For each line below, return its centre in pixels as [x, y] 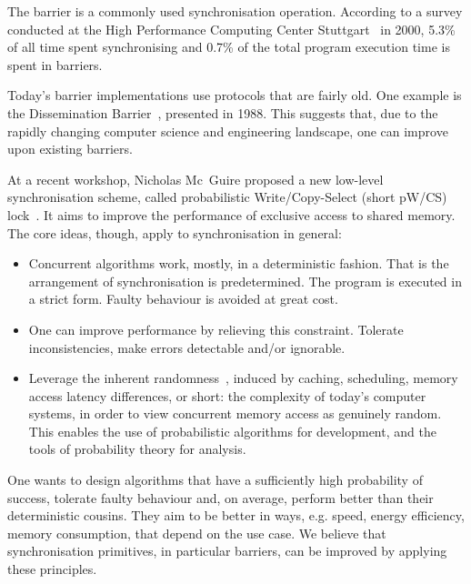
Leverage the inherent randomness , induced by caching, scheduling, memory [243, 378]
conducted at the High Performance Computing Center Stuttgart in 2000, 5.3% [231, 29]
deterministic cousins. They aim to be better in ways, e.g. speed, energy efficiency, [236, 515]
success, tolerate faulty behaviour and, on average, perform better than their [220, 497]
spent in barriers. [55, 64]
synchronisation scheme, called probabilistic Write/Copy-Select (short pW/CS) [227, 197]
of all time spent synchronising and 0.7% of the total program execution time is [229, 47]
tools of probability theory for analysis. [137, 449]
